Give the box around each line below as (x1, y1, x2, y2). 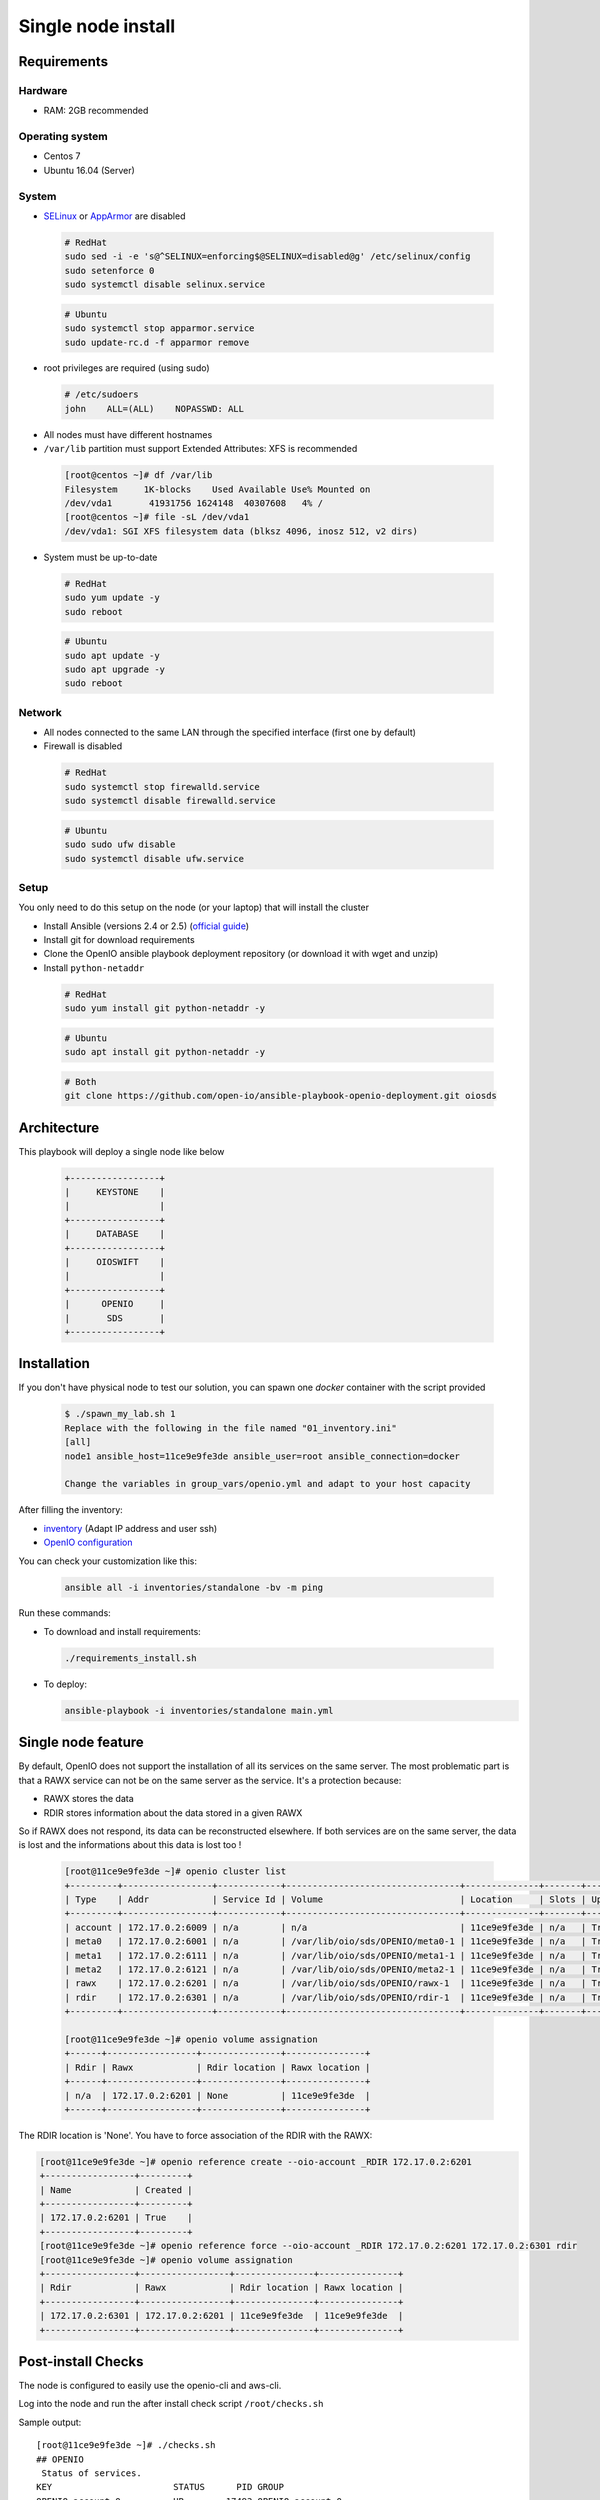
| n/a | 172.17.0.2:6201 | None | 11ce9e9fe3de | (64, 2090, 371, 2101)
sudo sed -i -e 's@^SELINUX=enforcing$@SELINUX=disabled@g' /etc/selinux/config (64, 251, 471, 262)
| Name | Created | (39, 2184, 194, 2195)
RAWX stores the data (43, 1793, 134, 1805)
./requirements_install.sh (64, 1652, 197, 1664)
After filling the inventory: (18, 1504, 124, 1516)
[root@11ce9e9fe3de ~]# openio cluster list (64, 1866, 287, 1877)
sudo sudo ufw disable (64, 839, 176, 850)
